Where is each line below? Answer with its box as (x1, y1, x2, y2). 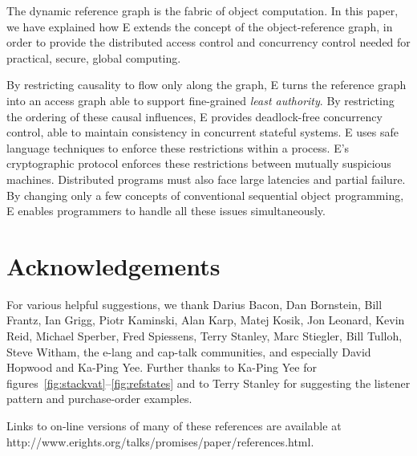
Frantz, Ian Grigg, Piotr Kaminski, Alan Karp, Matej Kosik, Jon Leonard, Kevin (6, 311, 405, 328)
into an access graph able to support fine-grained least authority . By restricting (6, 92, 395, 108)
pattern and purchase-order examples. (6, 390, 192, 407)
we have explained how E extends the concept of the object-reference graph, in (6, 18, 393, 35)
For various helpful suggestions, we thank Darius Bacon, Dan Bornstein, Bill (6, 295, 383, 312)
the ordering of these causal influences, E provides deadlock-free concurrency (6, 108, 383, 124)
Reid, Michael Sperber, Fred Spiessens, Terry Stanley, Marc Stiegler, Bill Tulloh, (6, 328, 403, 344)
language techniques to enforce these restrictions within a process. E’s (6, 139, 350, 156)
